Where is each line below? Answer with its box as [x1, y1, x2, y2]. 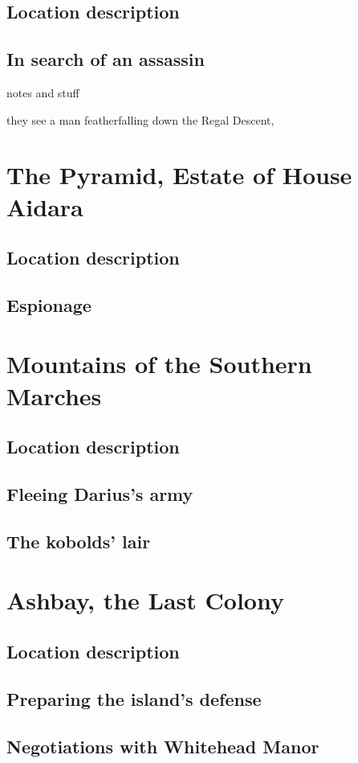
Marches [6, 379, 102, 412]
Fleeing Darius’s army [6, 482, 193, 507]
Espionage [6, 292, 92, 317]
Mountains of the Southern [6, 347, 312, 380]
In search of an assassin [6, 47, 205, 72]
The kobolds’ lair [6, 528, 151, 553]
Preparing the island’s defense [6, 686, 262, 711]
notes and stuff [6, 84, 79, 101]
